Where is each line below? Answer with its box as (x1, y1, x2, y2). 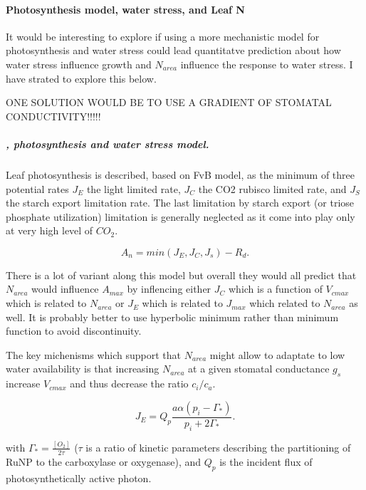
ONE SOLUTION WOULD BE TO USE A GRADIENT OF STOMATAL (6, 95, 332, 110)
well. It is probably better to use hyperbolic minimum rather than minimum (6, 309, 339, 324)
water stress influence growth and (6, 56, 152, 71)
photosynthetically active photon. (6, 470, 152, 485)
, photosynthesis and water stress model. (6, 136, 209, 151)
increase (6, 376, 41, 391)
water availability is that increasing (6, 361, 160, 376)
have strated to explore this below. (6, 71, 157, 85)
